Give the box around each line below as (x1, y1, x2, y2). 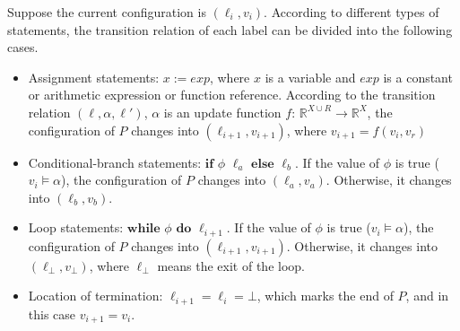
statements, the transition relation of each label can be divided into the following (7, 20, 453, 39)
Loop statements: (28, 218, 124, 237)
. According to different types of (264, 3, 439, 21)
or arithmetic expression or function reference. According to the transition (28, 85, 436, 104)
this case (28, 304, 76, 323)
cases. (7, 38, 39, 57)
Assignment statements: (28, 67, 160, 86)
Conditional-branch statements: (28, 152, 202, 171)
